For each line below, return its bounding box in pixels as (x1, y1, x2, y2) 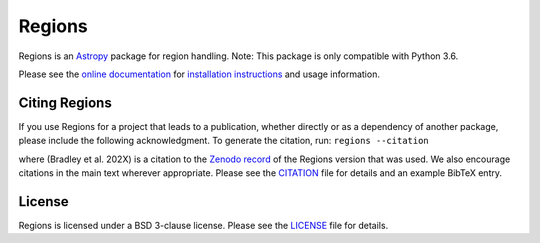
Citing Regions (18, 94, 112, 111)
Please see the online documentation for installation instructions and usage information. (18, 68, 380, 80)
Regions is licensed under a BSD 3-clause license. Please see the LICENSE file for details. (18, 219, 389, 231)
